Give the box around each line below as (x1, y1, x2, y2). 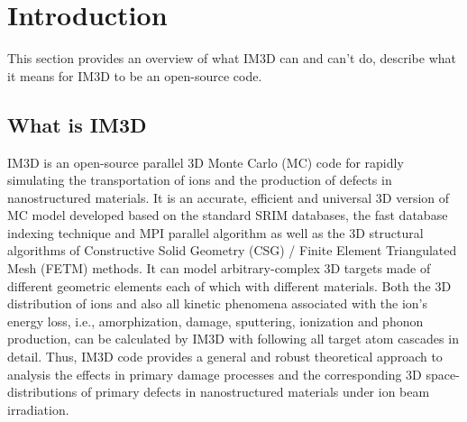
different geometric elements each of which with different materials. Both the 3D (7, 276, 452, 295)
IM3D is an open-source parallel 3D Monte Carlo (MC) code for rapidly (7, 152, 404, 171)
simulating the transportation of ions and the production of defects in (7, 170, 392, 189)
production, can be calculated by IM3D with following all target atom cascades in (7, 329, 459, 348)
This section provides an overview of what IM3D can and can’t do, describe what (7, 49, 456, 68)
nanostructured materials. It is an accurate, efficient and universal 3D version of (7, 188, 450, 206)
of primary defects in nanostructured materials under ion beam (80, 382, 430, 401)
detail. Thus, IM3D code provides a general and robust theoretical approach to (7, 347, 443, 366)
